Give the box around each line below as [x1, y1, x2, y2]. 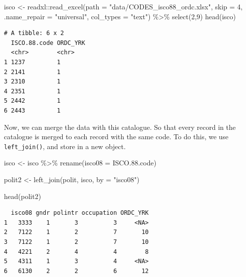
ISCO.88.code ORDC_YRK [11, 39, 85, 46]
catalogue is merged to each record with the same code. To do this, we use [4, 131, 229, 142]
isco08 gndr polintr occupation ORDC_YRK [11, 209, 149, 217]
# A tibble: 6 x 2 [4, 30, 64, 37]
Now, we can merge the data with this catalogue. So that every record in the [4, 121, 236, 132]
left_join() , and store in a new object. [4, 141, 126, 151]
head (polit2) [4, 191, 41, 201]
